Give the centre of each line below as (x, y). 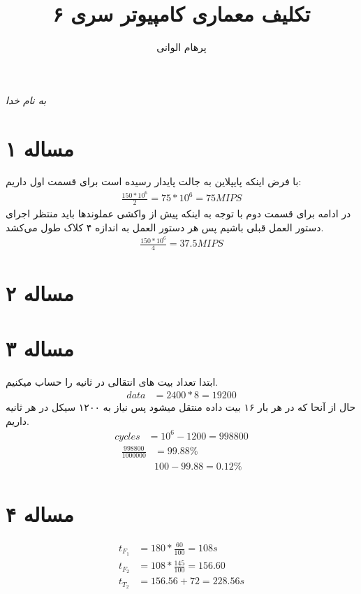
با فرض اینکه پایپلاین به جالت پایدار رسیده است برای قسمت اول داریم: (154, 181)
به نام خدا (26, 100)
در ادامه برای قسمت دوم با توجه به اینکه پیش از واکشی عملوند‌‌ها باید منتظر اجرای (178, 213)
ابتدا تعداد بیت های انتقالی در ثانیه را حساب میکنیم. (112, 381)
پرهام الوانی (182, 47)
